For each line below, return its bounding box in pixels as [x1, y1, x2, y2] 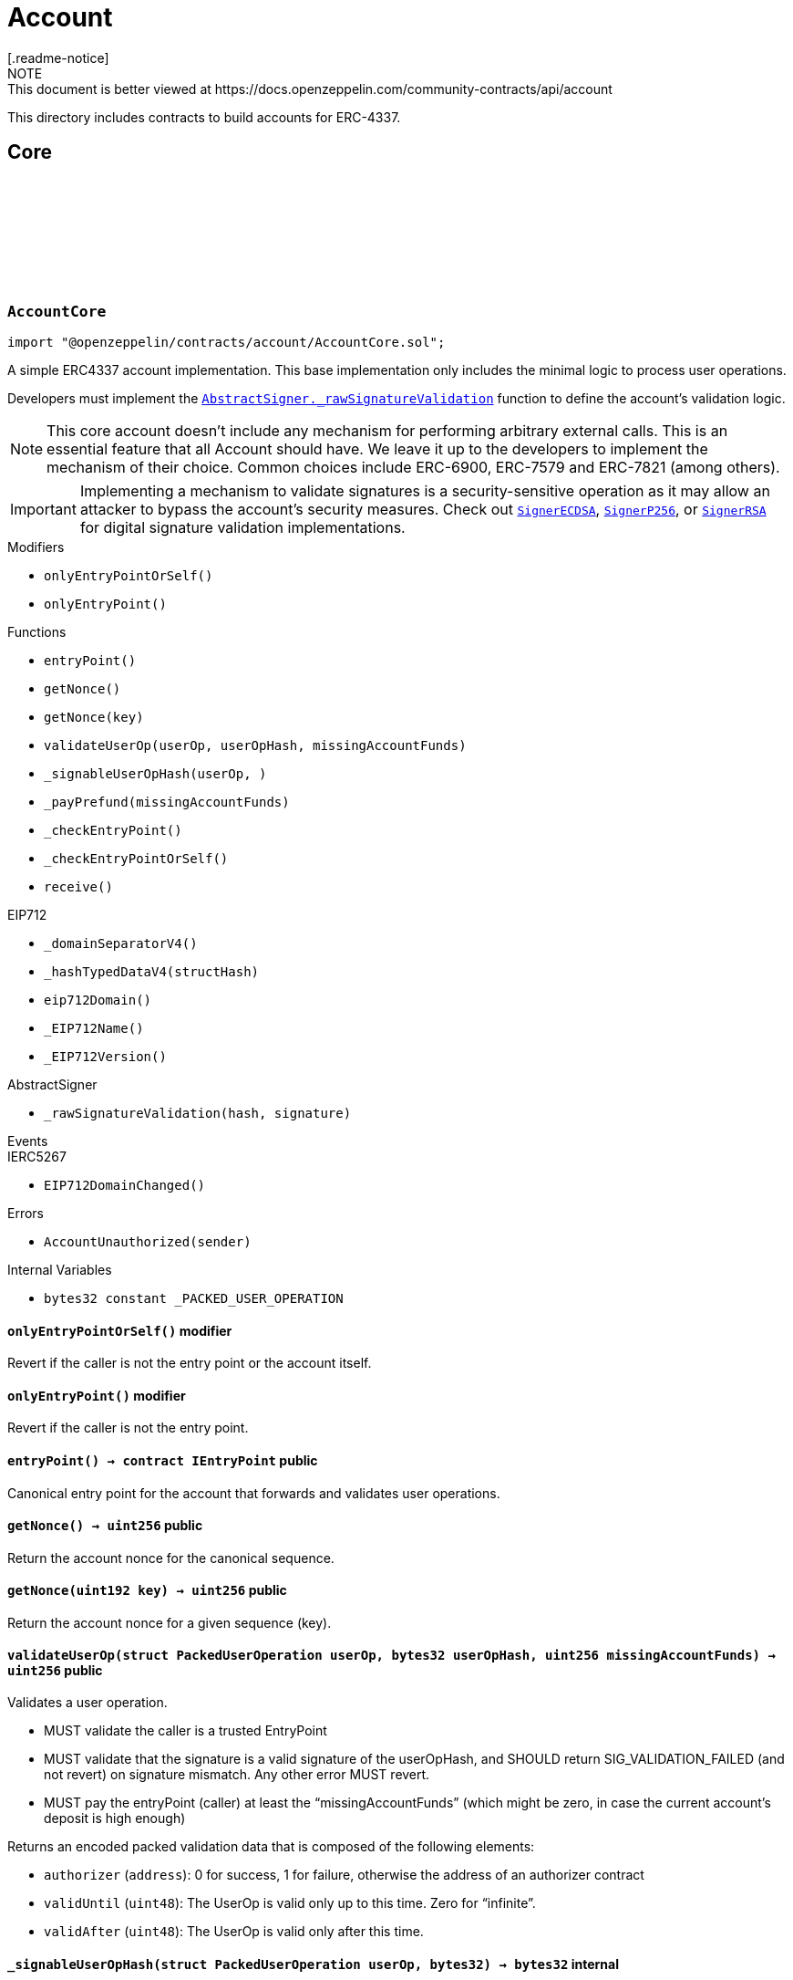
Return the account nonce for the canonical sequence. [7, 1549, 335, 1566]
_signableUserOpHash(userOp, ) [44, 766, 267, 781]
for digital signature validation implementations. [79, 517, 406, 537]
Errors [7, 1204, 44, 1221]
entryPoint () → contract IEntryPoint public [7, 1453, 318, 1469]
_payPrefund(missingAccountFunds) [44, 794, 290, 809]
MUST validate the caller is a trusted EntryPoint [44, 1723, 327, 1739]
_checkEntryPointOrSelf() [44, 850, 229, 866]
